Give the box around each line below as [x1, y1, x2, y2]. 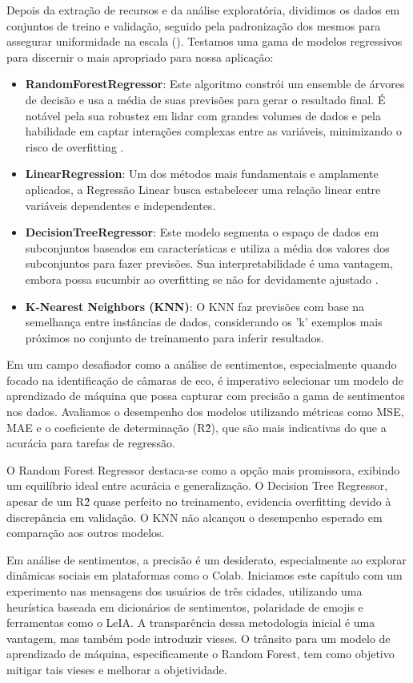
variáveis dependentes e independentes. [25, 196, 216, 213]
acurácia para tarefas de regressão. [6, 434, 175, 451]
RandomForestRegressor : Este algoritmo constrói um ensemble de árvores [25, 75, 405, 92]
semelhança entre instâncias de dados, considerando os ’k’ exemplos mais [25, 313, 383, 330]
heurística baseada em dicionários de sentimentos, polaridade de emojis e [6, 598, 363, 615]
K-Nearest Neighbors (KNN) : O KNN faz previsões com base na [25, 297, 365, 314]
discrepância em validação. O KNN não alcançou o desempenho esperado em [6, 508, 383, 525]
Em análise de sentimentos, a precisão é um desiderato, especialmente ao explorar [6, 551, 407, 568]
